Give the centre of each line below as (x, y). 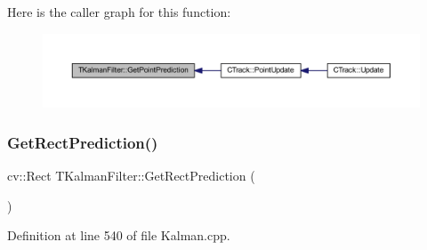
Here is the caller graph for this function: (119, 12)
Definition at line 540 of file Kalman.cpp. (119, 235)
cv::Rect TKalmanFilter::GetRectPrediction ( (131, 176)
